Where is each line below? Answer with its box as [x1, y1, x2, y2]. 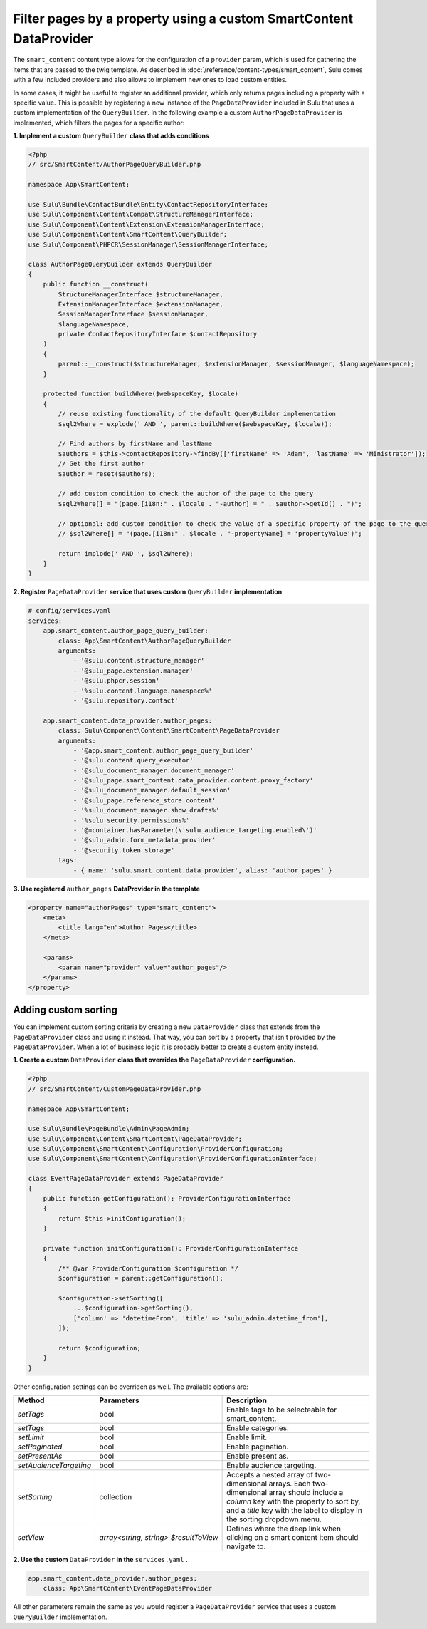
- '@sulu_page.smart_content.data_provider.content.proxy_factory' [73, 777, 314, 785]
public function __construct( [43, 280, 149, 289]
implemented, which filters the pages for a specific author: [13, 118, 185, 127]
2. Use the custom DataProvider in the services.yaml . [13, 1556, 189, 1564]
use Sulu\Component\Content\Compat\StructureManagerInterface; [28, 210, 254, 219]
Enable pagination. [226, 1442, 289, 1452]
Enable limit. [226, 1432, 268, 1442]
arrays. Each [268, 1479, 311, 1489]
